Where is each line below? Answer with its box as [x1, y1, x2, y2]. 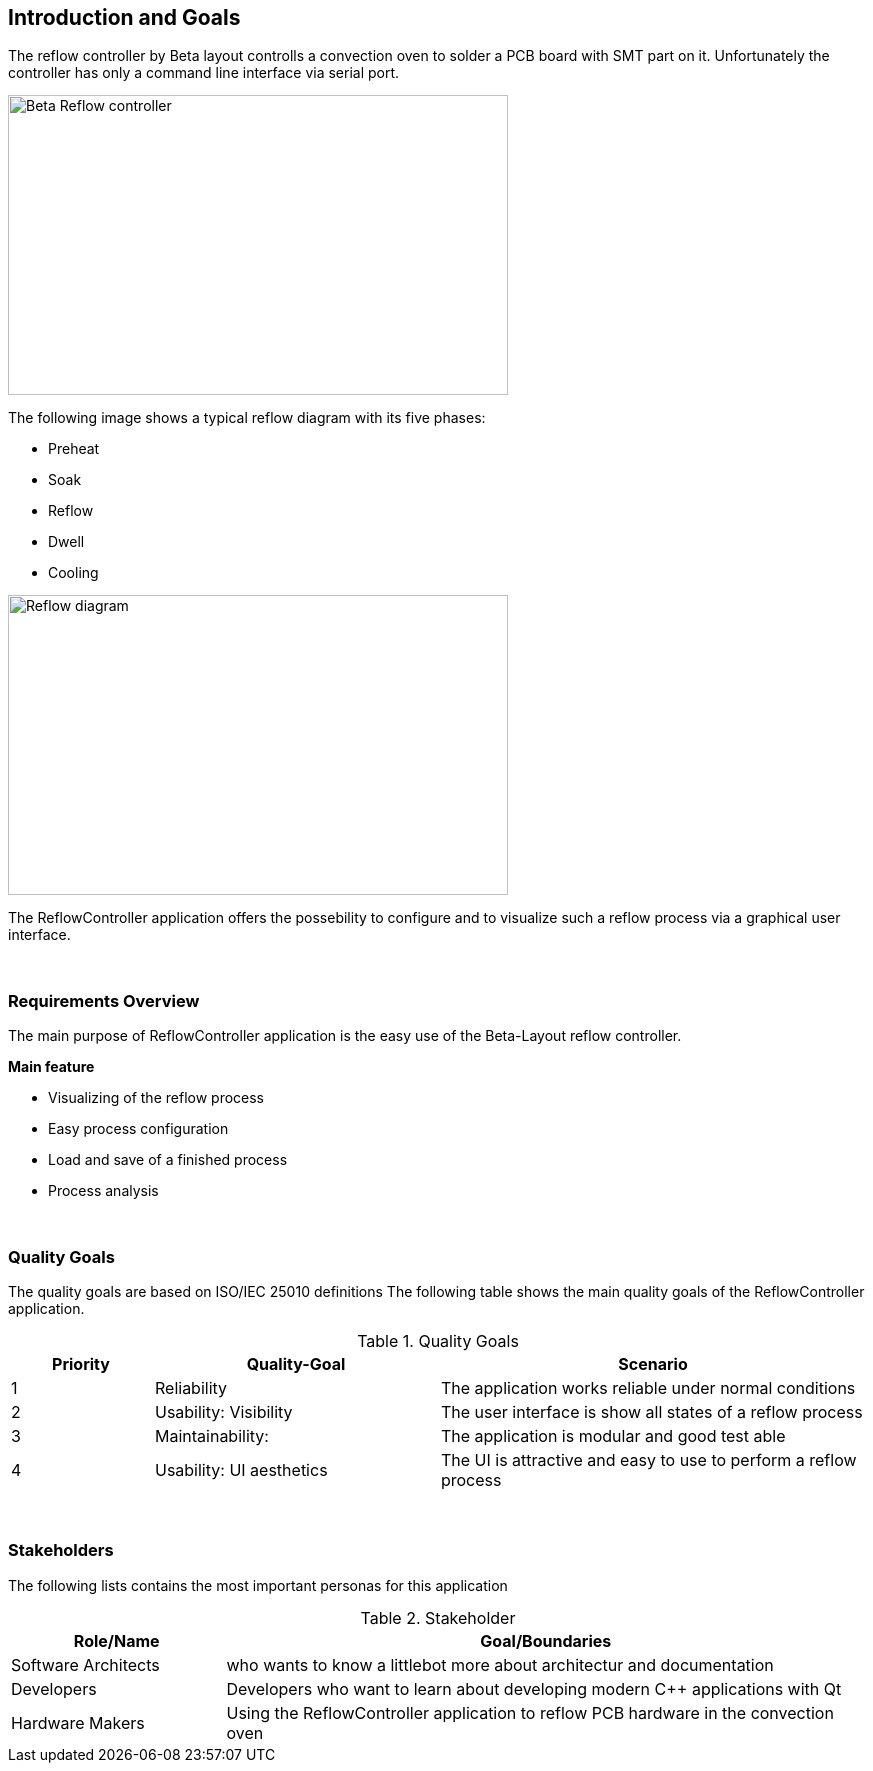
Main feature [8, 1058, 95, 1076]
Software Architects [11, 1654, 160, 1675]
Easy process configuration [48, 1120, 229, 1138]
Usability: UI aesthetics [154, 1459, 328, 1480]
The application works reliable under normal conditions [440, 1377, 856, 1398]
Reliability [154, 1377, 228, 1398]
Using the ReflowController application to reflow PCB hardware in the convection [226, 1702, 834, 1723]
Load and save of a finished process [48, 1151, 288, 1169]
